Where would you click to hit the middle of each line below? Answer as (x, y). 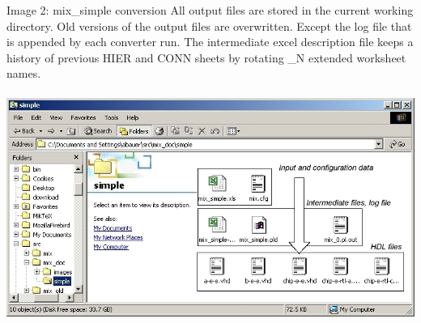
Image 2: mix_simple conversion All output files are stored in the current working (210, 10)
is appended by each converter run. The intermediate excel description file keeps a (210, 42)
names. (24, 73)
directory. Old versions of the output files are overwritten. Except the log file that (209, 25)
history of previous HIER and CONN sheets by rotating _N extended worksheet (206, 57)
